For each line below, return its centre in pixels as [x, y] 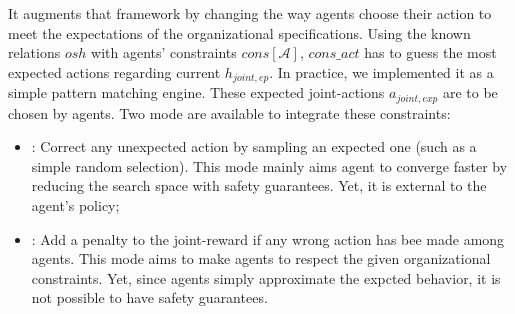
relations [34, 52]
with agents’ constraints [164, 52]
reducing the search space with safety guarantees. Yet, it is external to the [259, 185]
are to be [470, 92]
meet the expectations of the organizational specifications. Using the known [239, 32]
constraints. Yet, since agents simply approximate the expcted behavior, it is [266, 277]
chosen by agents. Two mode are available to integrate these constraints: [229, 112]
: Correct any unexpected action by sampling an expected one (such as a [254, 146]
